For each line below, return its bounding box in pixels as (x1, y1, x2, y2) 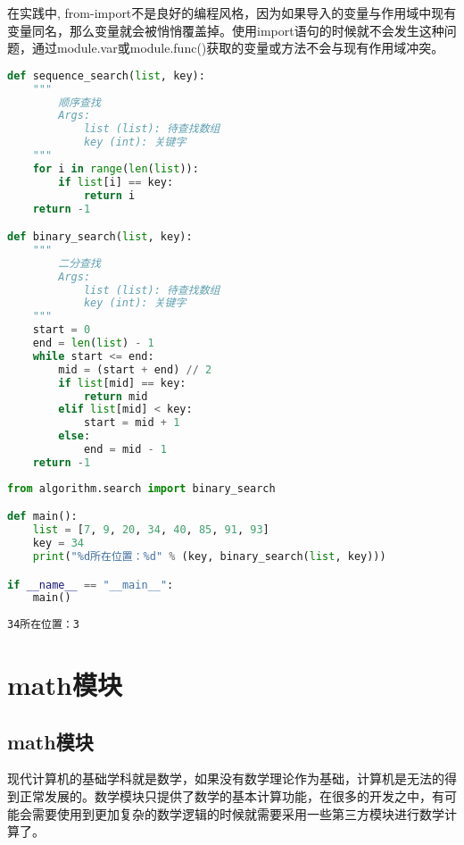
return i (83, 188, 136, 202)
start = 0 (32, 323, 91, 337)
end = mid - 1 (83, 443, 168, 456)
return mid (83, 389, 148, 403)
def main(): (7, 510, 78, 523)
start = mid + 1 (83, 416, 180, 430)
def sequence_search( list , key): (7, 69, 205, 82)
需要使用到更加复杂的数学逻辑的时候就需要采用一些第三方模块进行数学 (31, 804, 444, 823)
